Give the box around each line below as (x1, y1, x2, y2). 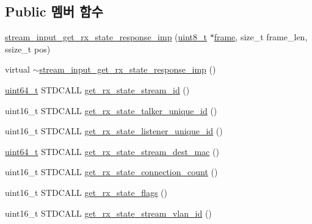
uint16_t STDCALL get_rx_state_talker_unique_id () (5, 104, 217, 117)
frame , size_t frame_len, (214, 31, 308, 43)
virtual (5, 63, 30, 76)
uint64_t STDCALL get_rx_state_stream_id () (5, 83, 190, 96)
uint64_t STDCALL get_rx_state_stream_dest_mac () (5, 145, 219, 157)
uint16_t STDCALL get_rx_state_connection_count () (5, 165, 218, 178)
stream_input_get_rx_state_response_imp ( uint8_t (5, 31, 208, 43)
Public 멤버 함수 (5, 2, 103, 21)
